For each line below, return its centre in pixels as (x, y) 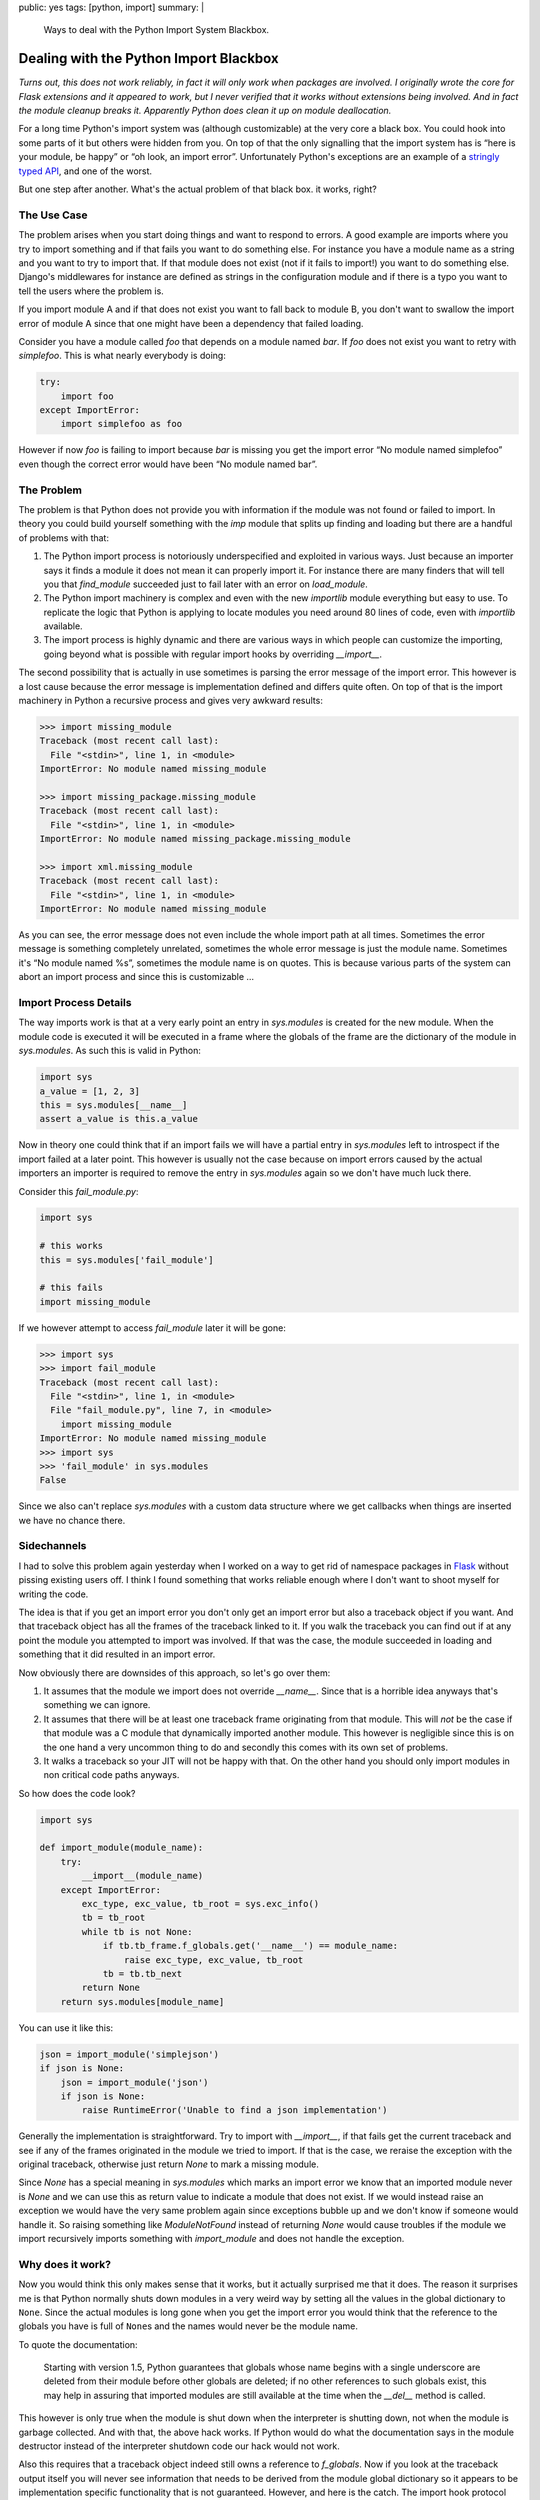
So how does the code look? (77, 1793)
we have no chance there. (72, 1520)
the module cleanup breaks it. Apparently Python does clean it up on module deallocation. (205, 111)
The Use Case (53, 215)
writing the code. (53, 1594)
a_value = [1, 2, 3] (89, 1091)
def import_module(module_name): (121, 1848)
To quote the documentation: (78, 2344)
